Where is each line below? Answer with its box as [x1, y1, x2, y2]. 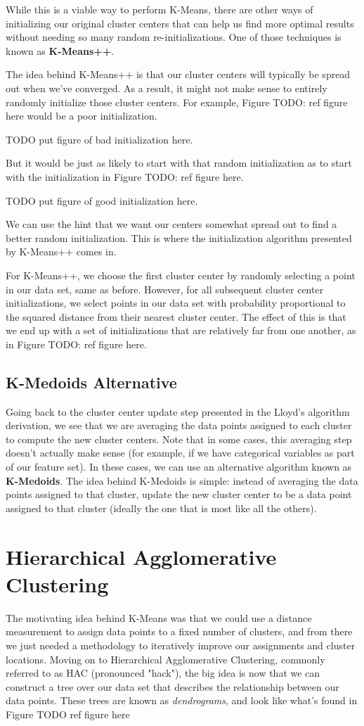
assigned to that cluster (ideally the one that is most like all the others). [6, 500, 317, 515]
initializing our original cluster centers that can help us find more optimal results [6, 15, 354, 30]
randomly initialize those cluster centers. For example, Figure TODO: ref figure [6, 94, 348, 109]
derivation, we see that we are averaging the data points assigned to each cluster [6, 418, 352, 433]
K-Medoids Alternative [6, 371, 177, 393]
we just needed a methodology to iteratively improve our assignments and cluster [6, 637, 356, 652]
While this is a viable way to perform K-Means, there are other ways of [6, 2, 313, 16]
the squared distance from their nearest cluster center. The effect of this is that [6, 309, 346, 324]
